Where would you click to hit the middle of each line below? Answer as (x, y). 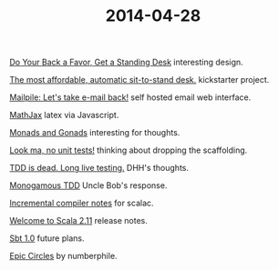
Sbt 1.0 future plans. (47, 238)
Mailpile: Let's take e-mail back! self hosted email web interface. (130, 97)
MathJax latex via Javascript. (64, 115)
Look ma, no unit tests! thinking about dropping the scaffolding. (129, 150)
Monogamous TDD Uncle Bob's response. (88, 185)
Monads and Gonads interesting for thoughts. (95, 133)
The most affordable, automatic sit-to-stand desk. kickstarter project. (139, 80)
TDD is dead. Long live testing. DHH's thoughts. (99, 168)
